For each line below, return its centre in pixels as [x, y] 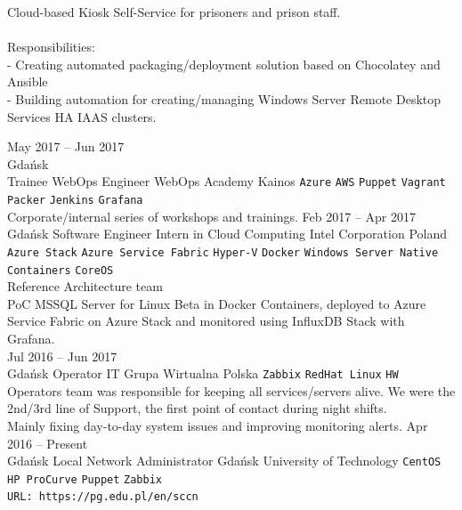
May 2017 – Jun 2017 [66, 146]
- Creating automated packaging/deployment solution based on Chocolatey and [224, 64]
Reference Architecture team [85, 286]
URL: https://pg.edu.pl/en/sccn [103, 497]
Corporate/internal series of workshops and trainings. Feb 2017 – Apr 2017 [211, 216]
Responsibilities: [51, 47]
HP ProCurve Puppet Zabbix [85, 479]
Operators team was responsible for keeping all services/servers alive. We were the [231, 390]
